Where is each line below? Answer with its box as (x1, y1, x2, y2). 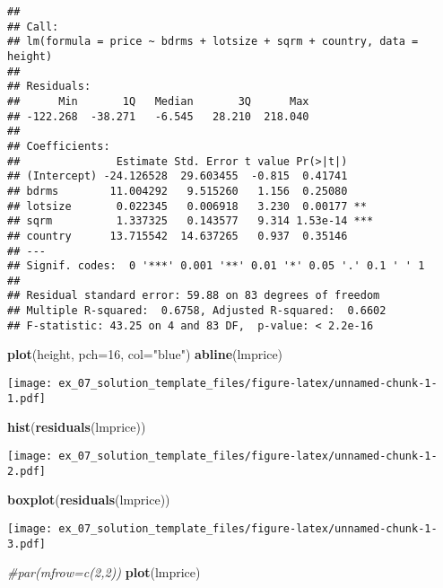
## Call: (7, 20, 59, 33)
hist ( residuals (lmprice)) (7, 417, 146, 436)
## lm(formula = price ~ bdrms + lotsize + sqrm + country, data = (7, 35, 419, 48)
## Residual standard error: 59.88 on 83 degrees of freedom (7, 289, 380, 303)
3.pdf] (7, 537, 46, 550)
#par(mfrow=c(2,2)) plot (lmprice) (7, 563, 201, 582)
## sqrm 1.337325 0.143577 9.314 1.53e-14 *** (7, 215, 374, 228)
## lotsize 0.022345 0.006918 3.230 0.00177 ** (7, 199, 367, 213)
